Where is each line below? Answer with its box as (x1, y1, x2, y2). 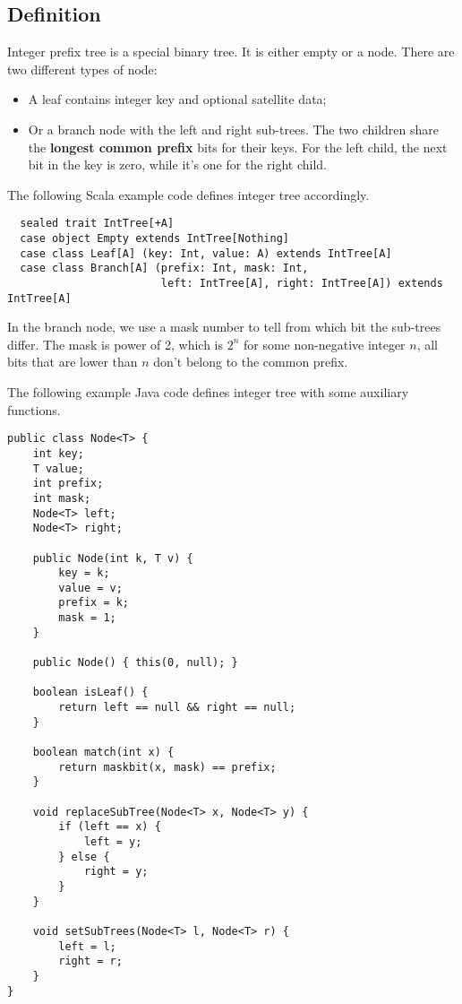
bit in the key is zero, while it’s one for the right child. (28, 155, 327, 174)
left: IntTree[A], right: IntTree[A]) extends (160, 276, 443, 290)
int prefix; (32, 477, 104, 490)
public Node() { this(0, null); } (32, 656, 238, 670)
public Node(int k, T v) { (32, 551, 193, 565)
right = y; (83, 865, 149, 878)
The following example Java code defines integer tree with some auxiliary (7, 383, 409, 402)
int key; (32, 446, 84, 460)
